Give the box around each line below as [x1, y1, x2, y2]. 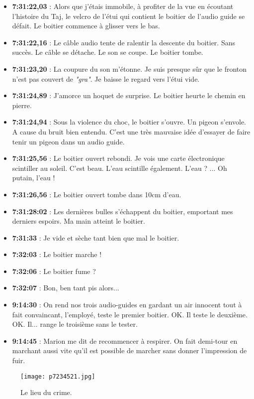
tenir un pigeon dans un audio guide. [12, 136, 125, 146]
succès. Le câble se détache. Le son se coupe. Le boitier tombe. [12, 47, 203, 57]
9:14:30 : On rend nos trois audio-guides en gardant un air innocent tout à [12, 299, 242, 310]
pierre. [12, 100, 32, 110]
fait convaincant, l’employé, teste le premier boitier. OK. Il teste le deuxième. [12, 309, 248, 319]
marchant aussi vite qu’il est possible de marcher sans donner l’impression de [12, 345, 247, 356]
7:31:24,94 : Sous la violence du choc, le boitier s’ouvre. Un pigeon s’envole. [12, 117, 247, 127]
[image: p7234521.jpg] [20, 373, 95, 380]
